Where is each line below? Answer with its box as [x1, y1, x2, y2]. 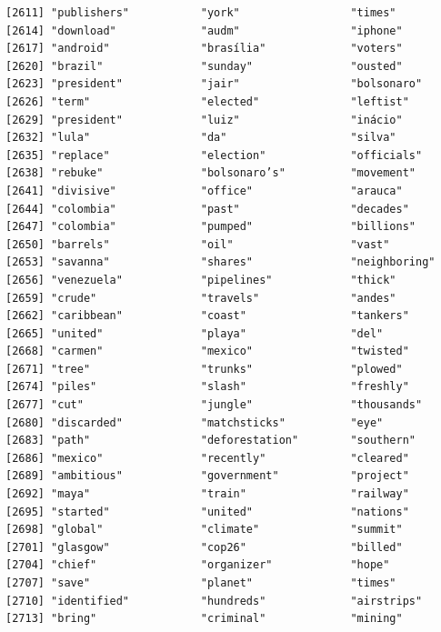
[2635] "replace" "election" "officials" [5, 148, 423, 162]
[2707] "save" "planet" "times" [5, 577, 396, 589]
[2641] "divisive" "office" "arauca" [5, 184, 403, 197]
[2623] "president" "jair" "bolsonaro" [5, 77, 423, 91]
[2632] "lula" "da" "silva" [5, 131, 396, 145]
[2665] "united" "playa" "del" [5, 326, 384, 340]
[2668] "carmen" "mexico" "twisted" [5, 345, 409, 358]
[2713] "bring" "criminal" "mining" [5, 612, 403, 626]
